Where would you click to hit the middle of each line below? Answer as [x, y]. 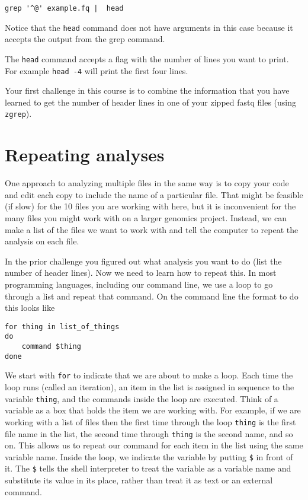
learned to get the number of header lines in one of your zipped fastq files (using [151, 102]
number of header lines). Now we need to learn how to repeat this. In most [141, 273]
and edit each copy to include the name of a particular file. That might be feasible [154, 194]
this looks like [30, 308]
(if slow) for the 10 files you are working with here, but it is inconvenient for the [150, 206]
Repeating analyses [85, 155]
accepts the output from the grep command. [85, 39]
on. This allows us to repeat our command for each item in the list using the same [154, 445]
